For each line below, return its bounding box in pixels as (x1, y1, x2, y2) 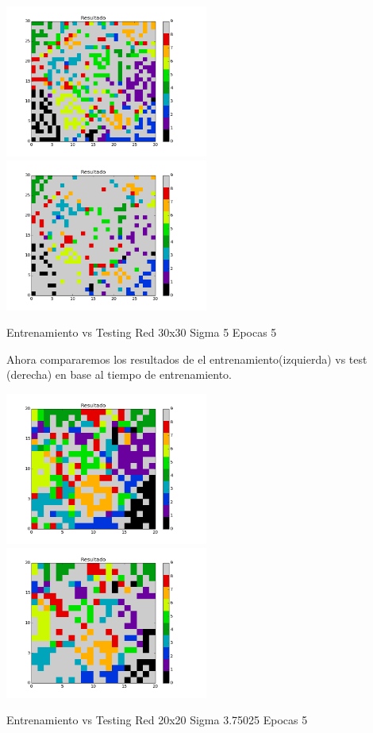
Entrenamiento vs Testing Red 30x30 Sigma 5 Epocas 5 (6, 324, 277, 341)
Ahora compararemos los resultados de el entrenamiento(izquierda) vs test (6, 350, 367, 367)
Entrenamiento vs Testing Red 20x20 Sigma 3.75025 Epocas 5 (6, 712, 308, 728)
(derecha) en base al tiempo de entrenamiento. (6, 366, 233, 383)
